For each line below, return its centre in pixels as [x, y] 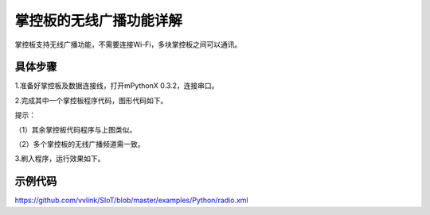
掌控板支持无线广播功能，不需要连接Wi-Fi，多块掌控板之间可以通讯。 [128, 44]
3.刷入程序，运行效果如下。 [60, 159]
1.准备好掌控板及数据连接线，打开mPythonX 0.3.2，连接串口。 [117, 86]
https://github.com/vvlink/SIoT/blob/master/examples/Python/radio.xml [131, 200]
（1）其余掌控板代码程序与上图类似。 [76, 129]
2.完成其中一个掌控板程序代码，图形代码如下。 [91, 100]
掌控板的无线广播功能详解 [99, 21]
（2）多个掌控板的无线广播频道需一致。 [80, 144]
